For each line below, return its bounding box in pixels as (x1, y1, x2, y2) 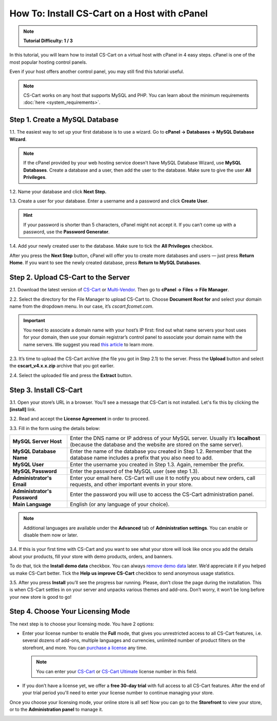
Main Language (12, 501, 51, 508)
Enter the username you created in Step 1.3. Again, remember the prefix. (70, 461, 245, 468)
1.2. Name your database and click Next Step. (9, 188, 107, 195)
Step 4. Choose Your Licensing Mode (9, 607, 130, 616)
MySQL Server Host (12, 438, 62, 445)
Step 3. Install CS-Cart (9, 385, 83, 394)
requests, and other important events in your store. (70, 481, 193, 488)
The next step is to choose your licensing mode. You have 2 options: (9, 621, 154, 627)
